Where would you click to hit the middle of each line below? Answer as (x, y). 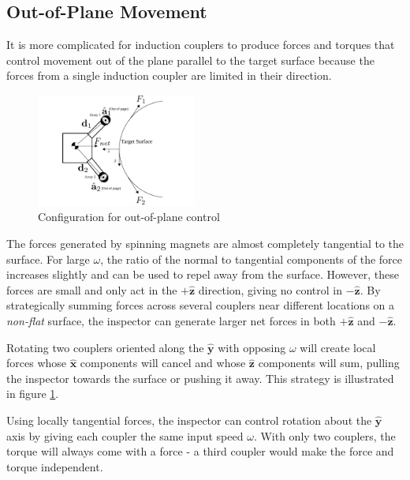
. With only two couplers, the (324, 435)
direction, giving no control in (270, 289)
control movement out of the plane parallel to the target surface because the (190, 60)
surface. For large (48, 259)
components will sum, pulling (329, 363)
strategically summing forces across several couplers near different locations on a (200, 305)
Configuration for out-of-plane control (129, 217)
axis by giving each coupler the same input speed (125, 435)
